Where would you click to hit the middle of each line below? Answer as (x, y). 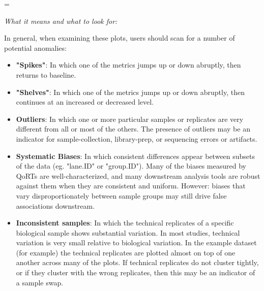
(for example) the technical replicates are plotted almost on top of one (126, 252)
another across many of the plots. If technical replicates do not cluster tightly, (137, 262)
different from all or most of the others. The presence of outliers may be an (133, 129)
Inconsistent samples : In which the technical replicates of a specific (125, 223)
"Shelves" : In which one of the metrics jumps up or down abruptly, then (130, 92)
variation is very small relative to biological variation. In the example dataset (136, 243)
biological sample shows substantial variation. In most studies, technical (128, 232)
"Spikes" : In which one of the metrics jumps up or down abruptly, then (128, 65)
